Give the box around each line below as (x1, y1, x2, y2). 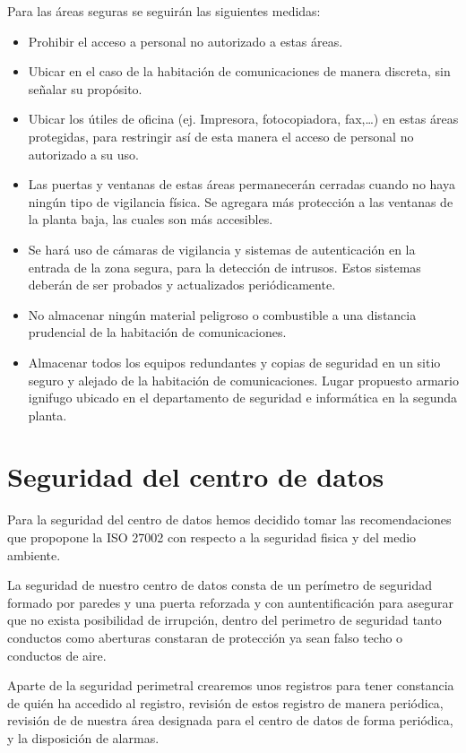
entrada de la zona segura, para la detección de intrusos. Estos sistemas (28, 257, 421, 276)
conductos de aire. (7, 645, 107, 664)
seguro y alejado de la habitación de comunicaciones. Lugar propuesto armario (28, 370, 459, 389)
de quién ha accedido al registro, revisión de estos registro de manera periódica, (7, 693, 444, 712)
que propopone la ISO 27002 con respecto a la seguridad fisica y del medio (7, 528, 417, 546)
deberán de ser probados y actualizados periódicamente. (28, 275, 336, 294)
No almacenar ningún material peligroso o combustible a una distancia (28, 305, 417, 324)
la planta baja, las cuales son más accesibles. (28, 210, 273, 229)
